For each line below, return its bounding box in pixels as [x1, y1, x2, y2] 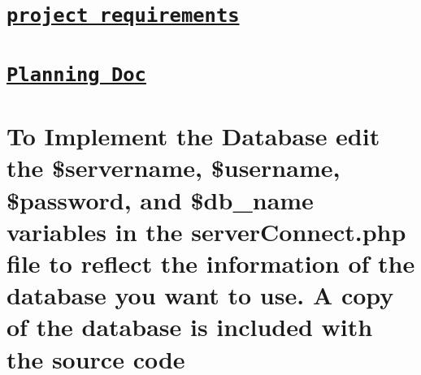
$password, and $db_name [7, 183, 314, 216]
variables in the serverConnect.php [7, 214, 406, 248]
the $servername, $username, [7, 151, 341, 184]
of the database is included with [7, 310, 373, 343]
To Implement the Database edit [7, 119, 380, 153]
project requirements [7, 4, 240, 28]
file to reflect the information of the [7, 246, 415, 279]
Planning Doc [7, 62, 146, 86]
